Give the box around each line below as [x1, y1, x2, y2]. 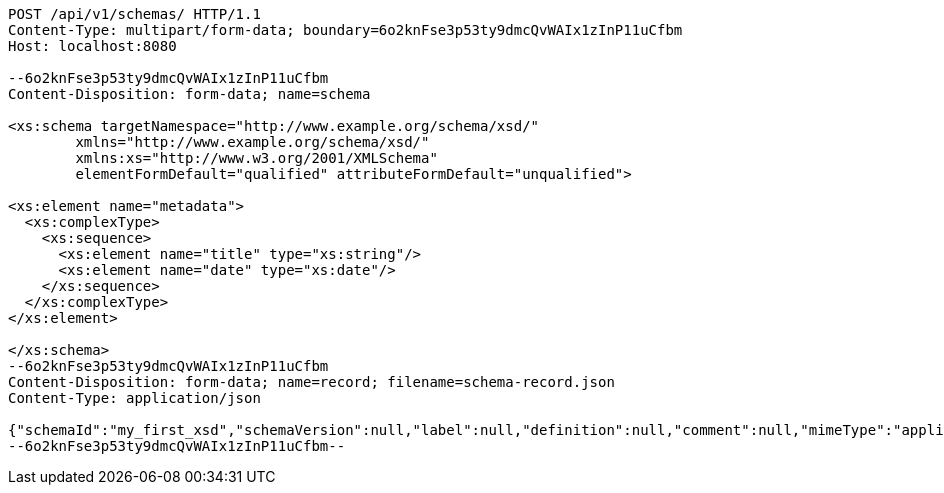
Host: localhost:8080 [8, 38, 177, 54]
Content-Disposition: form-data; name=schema [8, 86, 371, 102]
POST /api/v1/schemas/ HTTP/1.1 [8, 6, 261, 22]
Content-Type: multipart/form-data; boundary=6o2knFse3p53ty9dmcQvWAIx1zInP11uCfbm [8, 22, 683, 38]
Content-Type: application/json [8, 390, 261, 406]
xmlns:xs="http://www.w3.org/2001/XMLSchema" [75, 150, 438, 166]
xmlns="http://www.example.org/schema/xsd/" [75, 134, 430, 150]
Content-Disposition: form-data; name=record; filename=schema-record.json [8, 374, 615, 390]
